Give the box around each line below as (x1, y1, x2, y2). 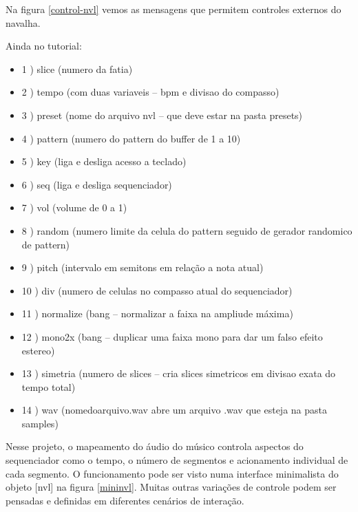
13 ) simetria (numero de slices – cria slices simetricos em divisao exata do (21, 366, 336, 381)
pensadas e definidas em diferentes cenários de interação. (6, 493, 244, 507)
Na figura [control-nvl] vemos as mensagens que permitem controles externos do (6, 2, 341, 16)
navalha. (6, 15, 41, 30)
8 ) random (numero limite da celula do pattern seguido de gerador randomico (21, 223, 352, 237)
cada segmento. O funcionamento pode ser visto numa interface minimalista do (6, 466, 339, 480)
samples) (21, 416, 59, 430)
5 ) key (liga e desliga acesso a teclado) (21, 154, 187, 169)
